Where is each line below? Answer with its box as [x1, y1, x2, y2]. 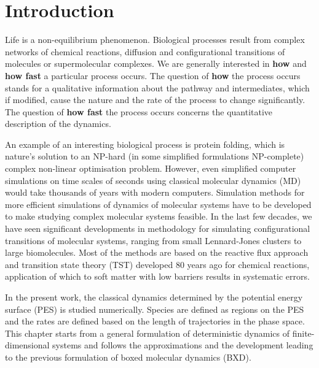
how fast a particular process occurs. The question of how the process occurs [5, 69, 301, 82]
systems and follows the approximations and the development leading [52, 339, 313, 351]
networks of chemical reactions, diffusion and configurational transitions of [5, 45, 285, 58]
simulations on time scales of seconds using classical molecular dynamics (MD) [5, 174, 301, 186]
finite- [292, 326, 315, 339]
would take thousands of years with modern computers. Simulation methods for [5, 186, 305, 199]
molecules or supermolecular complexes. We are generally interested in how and [5, 57, 307, 70]
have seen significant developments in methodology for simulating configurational [5, 222, 310, 235]
